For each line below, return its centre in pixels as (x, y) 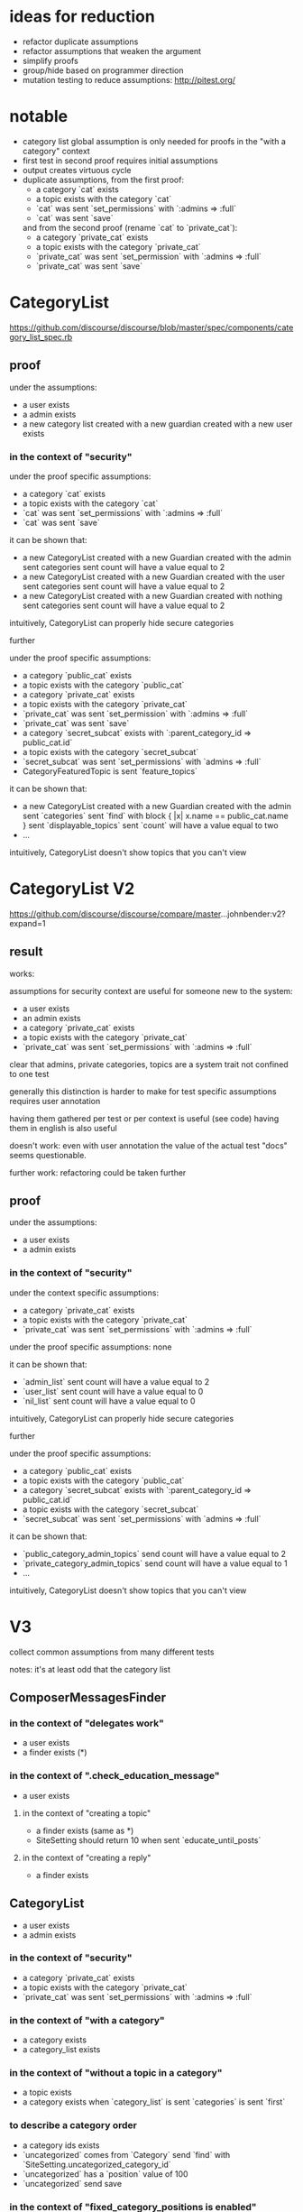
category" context (56, 151)
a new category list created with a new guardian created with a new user (157, 424)
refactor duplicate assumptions (80, 41)
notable (39, 117)
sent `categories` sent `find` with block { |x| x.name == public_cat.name (155, 816)
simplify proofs (50, 60)
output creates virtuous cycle (77, 170)
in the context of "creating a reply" (87, 1857)
